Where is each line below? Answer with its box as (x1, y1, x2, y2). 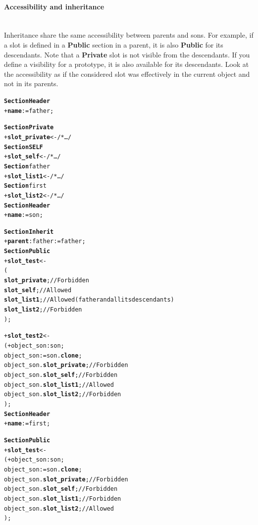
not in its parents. (4, 78, 58, 89)
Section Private (4, 124, 54, 131)
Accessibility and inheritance (4, 1, 104, 11)
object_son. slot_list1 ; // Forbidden (4, 495, 121, 502)
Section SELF (4, 143, 43, 151)
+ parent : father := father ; (4, 238, 86, 245)
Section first (4, 182, 47, 190)
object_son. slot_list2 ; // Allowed (4, 505, 114, 512)
